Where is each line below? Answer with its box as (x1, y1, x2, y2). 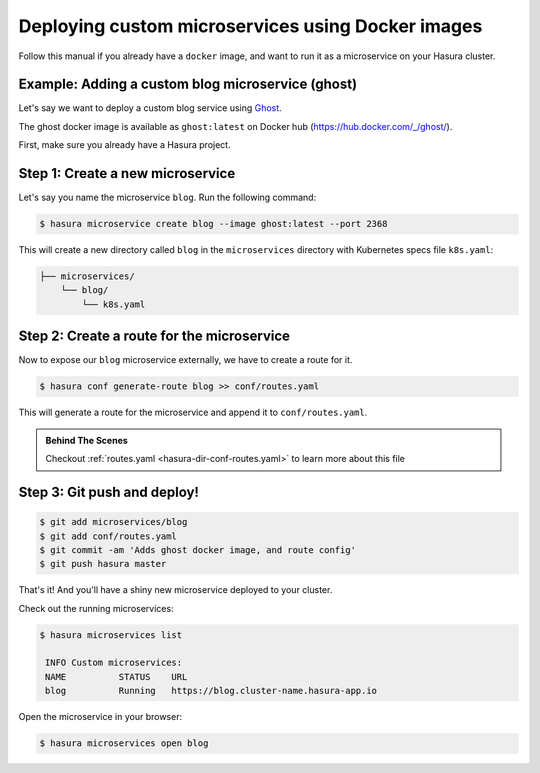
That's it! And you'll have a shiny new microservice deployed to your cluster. (18, 584, 333, 596)
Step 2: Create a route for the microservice (18, 328, 290, 345)
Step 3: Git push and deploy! (18, 483, 200, 500)
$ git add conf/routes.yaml (39, 530, 177, 542)
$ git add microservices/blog (39, 516, 188, 528)
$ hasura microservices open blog (39, 738, 209, 749)
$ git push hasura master (39, 558, 167, 570)
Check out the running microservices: (18, 602, 174, 614)
